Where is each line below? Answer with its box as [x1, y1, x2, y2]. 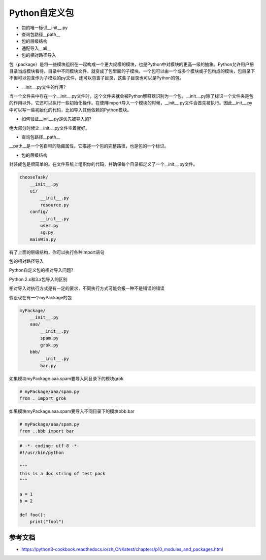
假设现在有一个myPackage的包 [9, 294, 72, 300]
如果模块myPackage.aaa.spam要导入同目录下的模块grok [9, 375, 124, 382]
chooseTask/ [19, 175, 49, 180]
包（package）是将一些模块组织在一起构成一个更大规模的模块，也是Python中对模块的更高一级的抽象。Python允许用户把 [9, 61, 254, 67]
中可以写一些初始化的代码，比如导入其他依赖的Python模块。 [9, 106, 132, 113]
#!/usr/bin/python [19, 450, 64, 455]
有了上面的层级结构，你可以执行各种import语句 [9, 249, 104, 255]
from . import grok [19, 396, 66, 401]
